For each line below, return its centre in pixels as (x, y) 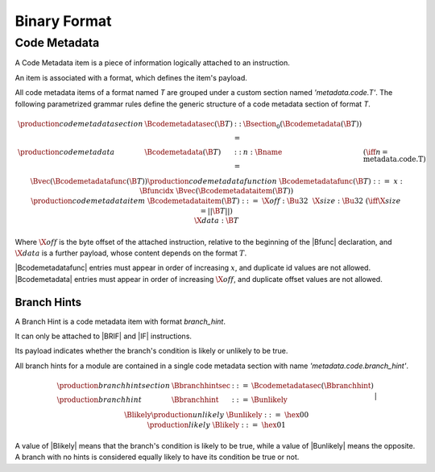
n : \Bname (263, 152)
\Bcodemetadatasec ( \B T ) (189, 124)
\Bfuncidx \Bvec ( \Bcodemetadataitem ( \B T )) (217, 191)
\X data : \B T (217, 221)
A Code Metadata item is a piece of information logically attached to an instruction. (152, 63)
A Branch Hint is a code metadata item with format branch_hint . (120, 321)
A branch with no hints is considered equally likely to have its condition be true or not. (157, 457)
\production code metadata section (81, 124)
